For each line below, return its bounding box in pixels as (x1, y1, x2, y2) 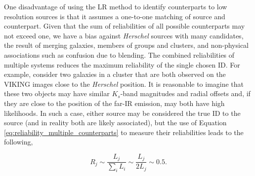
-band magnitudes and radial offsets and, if (120, 88, 251, 99)
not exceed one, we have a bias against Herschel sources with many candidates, (4, 30, 244, 40)
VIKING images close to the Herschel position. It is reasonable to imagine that (4, 78, 244, 89)
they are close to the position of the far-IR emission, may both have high (4, 98, 225, 108)
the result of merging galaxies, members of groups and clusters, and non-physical (4, 40, 249, 50)
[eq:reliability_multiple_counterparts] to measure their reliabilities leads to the (4, 127, 244, 137)
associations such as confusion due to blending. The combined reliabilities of (4, 49, 235, 60)
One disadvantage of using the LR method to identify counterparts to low (4, 1, 227, 11)
